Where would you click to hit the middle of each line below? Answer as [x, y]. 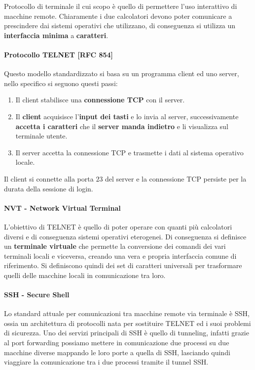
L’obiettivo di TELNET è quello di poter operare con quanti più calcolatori [118, 226]
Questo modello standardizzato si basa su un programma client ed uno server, [122, 73]
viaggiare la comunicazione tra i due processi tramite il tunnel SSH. [106, 362]
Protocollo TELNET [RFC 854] [59, 54]
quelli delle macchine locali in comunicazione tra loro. [85, 275]
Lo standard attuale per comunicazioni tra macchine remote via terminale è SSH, [127, 313]
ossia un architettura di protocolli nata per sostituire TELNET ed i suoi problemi [127, 323]
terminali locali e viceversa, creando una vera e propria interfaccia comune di [120, 255]
